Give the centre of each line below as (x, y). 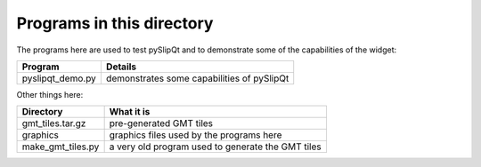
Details (121, 67)
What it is (130, 112)
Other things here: (50, 94)
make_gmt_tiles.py (61, 147)
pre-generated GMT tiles (161, 123)
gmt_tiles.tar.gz (54, 123)
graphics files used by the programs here (196, 135)
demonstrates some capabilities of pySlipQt (197, 78)
